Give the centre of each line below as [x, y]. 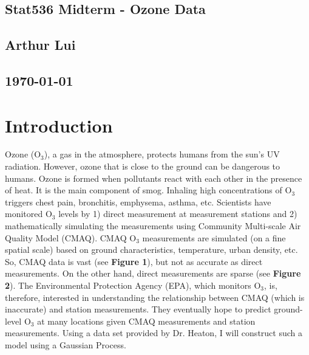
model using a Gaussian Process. [66, 344]
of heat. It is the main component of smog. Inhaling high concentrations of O [148, 190]
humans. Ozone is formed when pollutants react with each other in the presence [154, 178]
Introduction [59, 125]
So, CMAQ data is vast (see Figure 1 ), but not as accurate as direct [134, 261]
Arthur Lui [40, 45]
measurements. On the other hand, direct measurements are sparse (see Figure [153, 273]
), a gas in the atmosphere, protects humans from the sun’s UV [162, 154]
